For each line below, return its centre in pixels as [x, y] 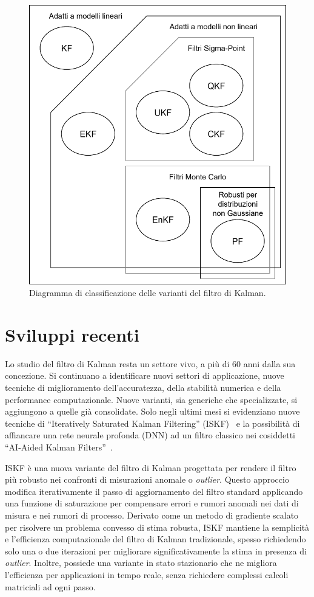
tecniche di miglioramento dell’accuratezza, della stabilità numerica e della [143, 388]
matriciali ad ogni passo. [50, 586]
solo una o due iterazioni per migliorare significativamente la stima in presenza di [156, 550]
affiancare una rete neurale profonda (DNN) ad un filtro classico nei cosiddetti [150, 435]
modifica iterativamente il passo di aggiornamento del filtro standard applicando [154, 491]
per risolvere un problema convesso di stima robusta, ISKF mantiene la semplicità [157, 527]
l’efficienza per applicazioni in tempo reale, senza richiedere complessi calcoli [147, 574]
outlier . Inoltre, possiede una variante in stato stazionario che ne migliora [141, 563]
